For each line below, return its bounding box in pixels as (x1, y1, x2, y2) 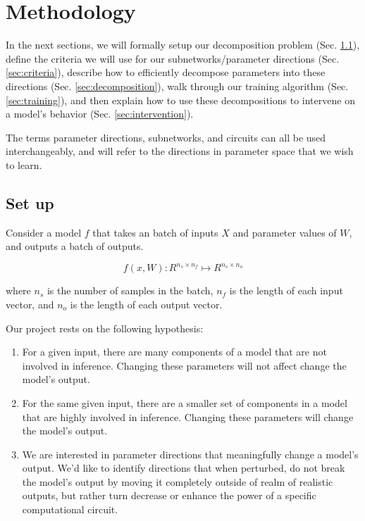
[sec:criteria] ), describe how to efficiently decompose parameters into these (6, 65, 326, 80)
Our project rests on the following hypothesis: (6, 320, 204, 335)
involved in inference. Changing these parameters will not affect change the (22, 358, 347, 372)
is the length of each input (229, 283, 343, 298)
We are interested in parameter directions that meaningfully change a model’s (22, 446, 359, 461)
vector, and (6, 296, 54, 311)
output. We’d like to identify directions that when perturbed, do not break (22, 460, 345, 475)
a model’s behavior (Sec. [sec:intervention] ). (6, 106, 194, 121)
